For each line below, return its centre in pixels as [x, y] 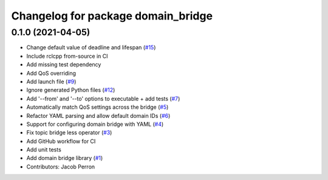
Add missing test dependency [64, 64]
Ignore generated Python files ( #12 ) [71, 90]
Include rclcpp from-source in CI [67, 56]
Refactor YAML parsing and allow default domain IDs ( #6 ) [98, 116]
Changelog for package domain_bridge [112, 16]
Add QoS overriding [51, 73]
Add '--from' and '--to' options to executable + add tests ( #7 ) [103, 99]
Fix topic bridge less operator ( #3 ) [69, 133]
